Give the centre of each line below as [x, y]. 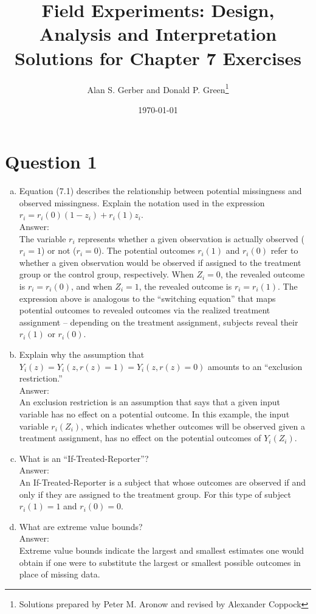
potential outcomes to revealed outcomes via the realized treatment [145, 310]
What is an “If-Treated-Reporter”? [84, 458]
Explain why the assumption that [82, 354]
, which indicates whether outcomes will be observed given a [193, 426]
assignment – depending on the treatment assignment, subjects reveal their [159, 322]
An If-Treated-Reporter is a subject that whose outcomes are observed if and [163, 482]
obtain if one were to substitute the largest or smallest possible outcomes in [160, 562]
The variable [43, 238]
